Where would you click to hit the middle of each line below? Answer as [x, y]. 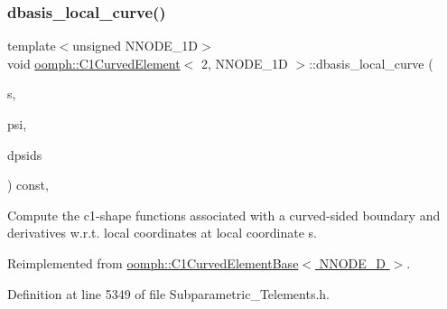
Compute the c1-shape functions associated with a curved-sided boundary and [224, 215]
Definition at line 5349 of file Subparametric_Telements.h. [168, 293]
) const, [28, 185]
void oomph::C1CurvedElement [94, 63]
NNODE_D [352, 262]
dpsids [25, 154]
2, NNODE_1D [244, 63]
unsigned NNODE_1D [135, 46]
